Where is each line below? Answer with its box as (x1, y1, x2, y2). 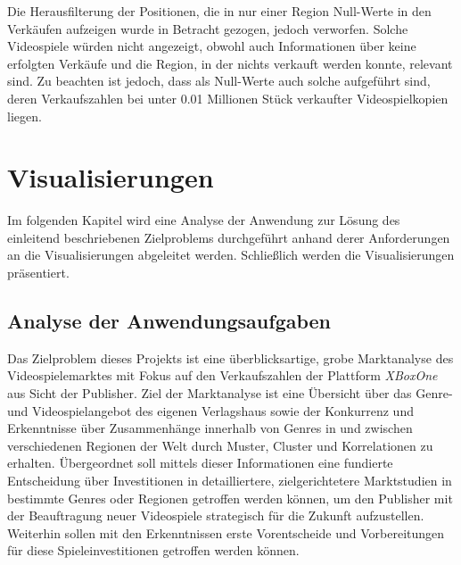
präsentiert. (7, 263, 70, 282)
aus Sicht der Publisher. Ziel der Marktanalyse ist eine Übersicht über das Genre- (7, 384, 453, 403)
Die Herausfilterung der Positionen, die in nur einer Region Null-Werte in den (7, 2, 432, 20)
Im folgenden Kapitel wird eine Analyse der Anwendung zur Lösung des (7, 211, 400, 229)
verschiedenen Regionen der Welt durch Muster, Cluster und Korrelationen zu (7, 436, 433, 454)
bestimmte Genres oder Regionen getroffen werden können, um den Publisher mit (7, 488, 453, 507)
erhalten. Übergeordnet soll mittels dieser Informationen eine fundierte (7, 453, 393, 472)
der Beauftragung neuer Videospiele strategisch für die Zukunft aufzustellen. (7, 506, 424, 525)
